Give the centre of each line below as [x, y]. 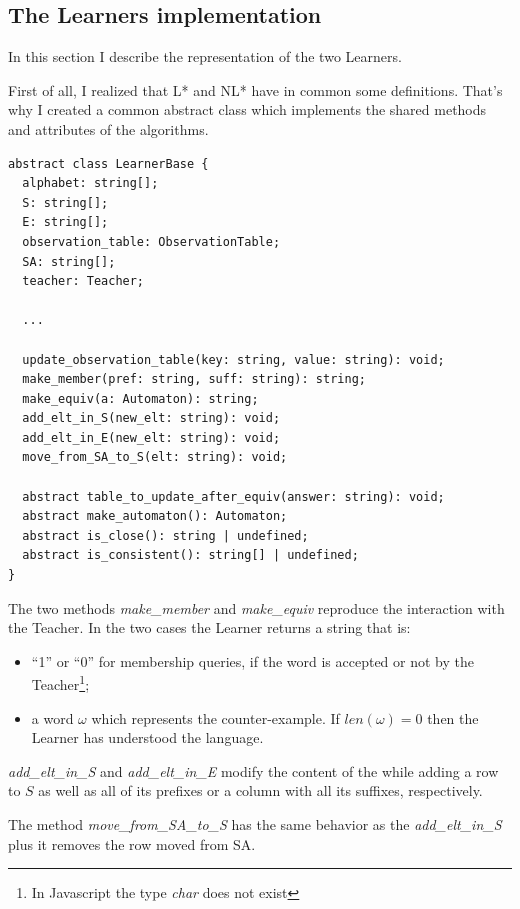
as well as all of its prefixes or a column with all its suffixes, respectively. [260, 790]
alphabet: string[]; [90, 183]
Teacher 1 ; [60, 683]
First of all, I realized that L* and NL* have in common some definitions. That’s [255, 89]
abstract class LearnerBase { [108, 163]
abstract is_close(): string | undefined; [165, 535]
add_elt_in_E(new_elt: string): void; [151, 437]
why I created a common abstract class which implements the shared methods [247, 109]
